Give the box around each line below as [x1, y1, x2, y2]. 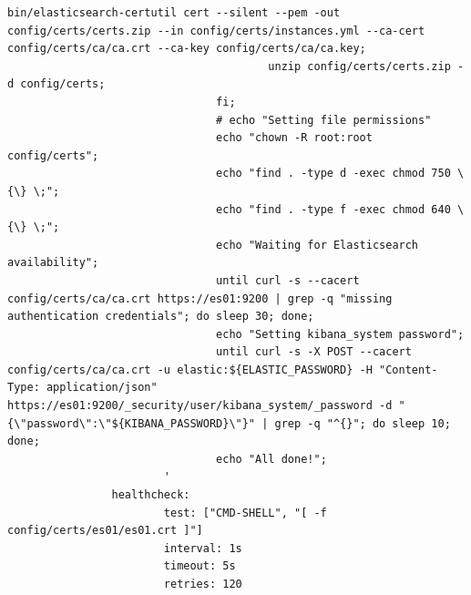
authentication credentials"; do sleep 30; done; [7, 310, 314, 323]
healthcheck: [111, 488, 190, 502]
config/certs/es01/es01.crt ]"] [7, 524, 203, 538]
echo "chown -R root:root [216, 131, 373, 145]
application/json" [46, 381, 158, 395]
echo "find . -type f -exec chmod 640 [216, 202, 451, 216]
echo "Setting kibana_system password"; [216, 327, 465, 341]
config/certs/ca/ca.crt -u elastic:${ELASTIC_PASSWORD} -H [7, 363, 373, 376]
